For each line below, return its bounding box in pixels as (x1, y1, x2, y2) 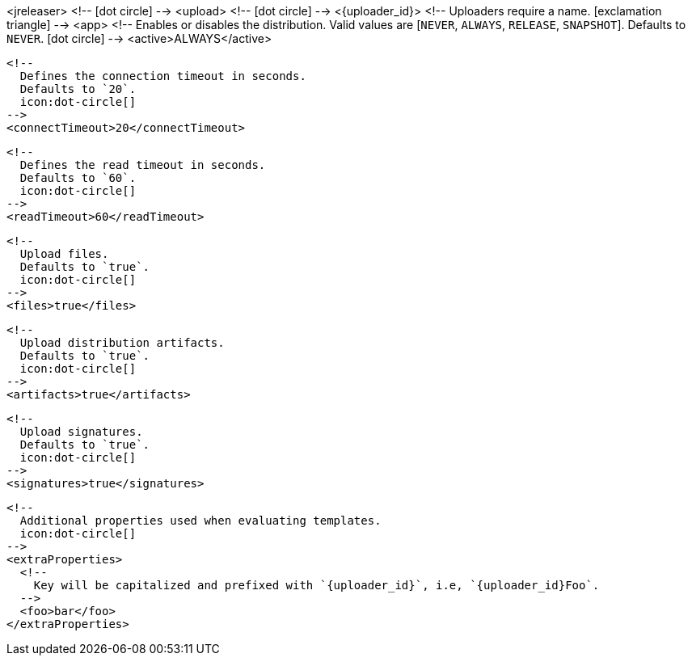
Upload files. (19, 247, 109, 260)
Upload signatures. (19, 425, 143, 438)
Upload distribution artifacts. (19, 336, 225, 349)
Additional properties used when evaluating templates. (19, 514, 382, 527)
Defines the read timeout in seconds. (19, 158, 266, 171)
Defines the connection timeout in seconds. (19, 70, 306, 82)
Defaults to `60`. (19, 171, 137, 184)
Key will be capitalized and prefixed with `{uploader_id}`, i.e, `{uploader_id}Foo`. (33, 579, 600, 592)
